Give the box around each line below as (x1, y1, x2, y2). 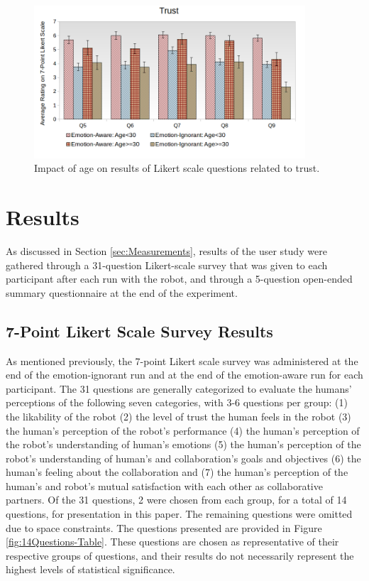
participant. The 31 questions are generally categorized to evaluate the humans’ (6, 381, 352, 396)
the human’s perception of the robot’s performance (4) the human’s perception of (6, 423, 360, 438)
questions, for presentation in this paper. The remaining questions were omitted (6, 506, 353, 521)
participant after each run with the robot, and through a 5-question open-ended (6, 271, 353, 286)
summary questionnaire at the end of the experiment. (6, 285, 238, 300)
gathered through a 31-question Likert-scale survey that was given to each (6, 257, 328, 272)
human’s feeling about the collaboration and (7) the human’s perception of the (6, 465, 348, 479)
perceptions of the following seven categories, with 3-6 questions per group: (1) (6, 395, 348, 410)
